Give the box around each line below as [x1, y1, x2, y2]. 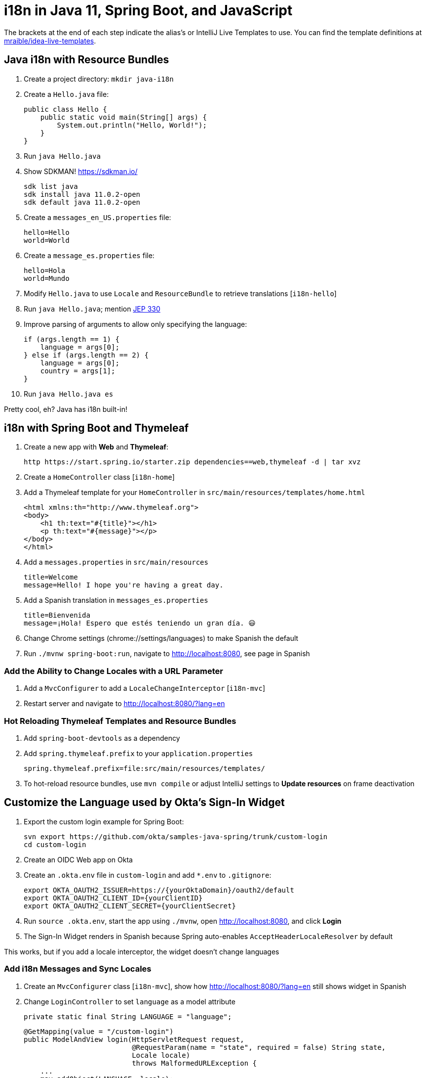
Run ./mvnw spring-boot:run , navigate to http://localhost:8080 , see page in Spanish [24, 649, 310, 658]
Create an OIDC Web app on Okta [24, 855, 133, 864]
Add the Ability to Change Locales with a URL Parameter [4, 666, 223, 676]
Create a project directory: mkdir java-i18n [24, 74, 174, 83]
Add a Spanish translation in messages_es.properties [24, 596, 208, 605]
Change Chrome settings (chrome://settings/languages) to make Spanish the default [24, 634, 299, 643]
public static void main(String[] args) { [40, 113, 207, 121]
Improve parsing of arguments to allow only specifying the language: [24, 319, 247, 328]
